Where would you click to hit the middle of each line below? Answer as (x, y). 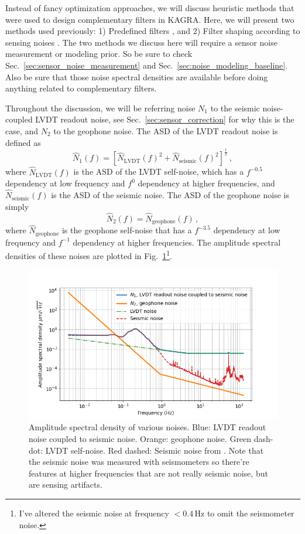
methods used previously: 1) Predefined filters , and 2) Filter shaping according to (153, 31)
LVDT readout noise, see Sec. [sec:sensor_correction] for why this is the (165, 119)
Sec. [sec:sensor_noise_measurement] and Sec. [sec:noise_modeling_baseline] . (147, 65)
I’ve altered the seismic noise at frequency (94, 513)
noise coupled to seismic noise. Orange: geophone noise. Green (140, 439)
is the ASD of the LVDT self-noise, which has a (159, 171)
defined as (23, 142)
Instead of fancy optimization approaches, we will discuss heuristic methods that (150, 8)
